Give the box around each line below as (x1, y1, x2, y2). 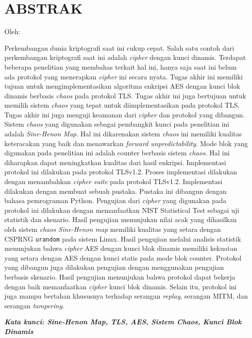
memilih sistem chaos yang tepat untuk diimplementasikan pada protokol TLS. (4, 100, 240, 110)
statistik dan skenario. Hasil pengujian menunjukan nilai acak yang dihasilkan (4, 214, 237, 225)
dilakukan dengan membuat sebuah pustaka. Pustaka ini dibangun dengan (4, 186, 227, 196)
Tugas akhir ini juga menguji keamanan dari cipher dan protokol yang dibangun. (4, 109, 245, 119)
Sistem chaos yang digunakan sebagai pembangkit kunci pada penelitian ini (4, 119, 230, 129)
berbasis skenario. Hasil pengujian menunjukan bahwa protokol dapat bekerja (4, 272, 235, 282)
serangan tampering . (4, 300, 65, 310)
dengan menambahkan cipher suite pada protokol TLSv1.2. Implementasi (4, 176, 223, 187)
